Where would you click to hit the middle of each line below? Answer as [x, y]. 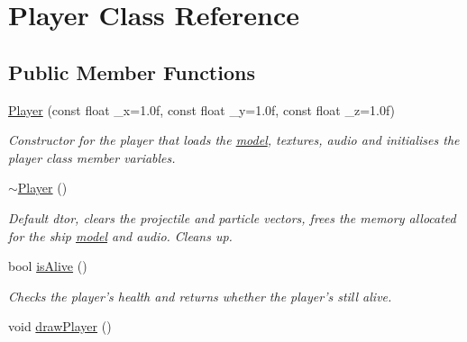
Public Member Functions [132, 72]
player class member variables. [92, 157]
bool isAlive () [48, 266]
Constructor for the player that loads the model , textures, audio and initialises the [234, 140]
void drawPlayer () [60, 326]
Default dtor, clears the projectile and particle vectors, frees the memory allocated [232, 217]
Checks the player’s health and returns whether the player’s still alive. [200, 296]
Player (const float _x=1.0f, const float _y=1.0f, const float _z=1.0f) [202, 109]
